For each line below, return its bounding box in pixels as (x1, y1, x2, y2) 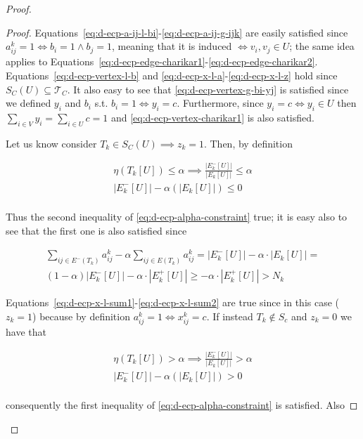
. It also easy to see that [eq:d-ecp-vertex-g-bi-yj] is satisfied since (67, 81, 349, 96)
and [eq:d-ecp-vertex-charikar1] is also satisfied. (110, 110, 314, 124)
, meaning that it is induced (111, 39, 232, 53)
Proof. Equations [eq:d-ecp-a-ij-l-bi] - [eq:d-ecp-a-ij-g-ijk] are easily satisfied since (6, 25, 348, 39)
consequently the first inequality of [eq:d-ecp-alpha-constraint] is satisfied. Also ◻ (6, 398, 358, 412)
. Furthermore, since (177, 96, 264, 110)
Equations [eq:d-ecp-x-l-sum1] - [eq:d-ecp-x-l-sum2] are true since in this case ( (6, 295, 340, 310)
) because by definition (32, 308, 130, 323)
